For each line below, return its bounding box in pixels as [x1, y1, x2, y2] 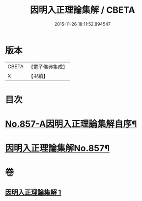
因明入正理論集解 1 [5, 188, 61, 197]
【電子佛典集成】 [28, 63, 68, 70]
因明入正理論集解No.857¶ [5, 143, 110, 154]
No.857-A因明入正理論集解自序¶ [5, 118, 137, 130]
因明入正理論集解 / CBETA [30, 4, 135, 16]
